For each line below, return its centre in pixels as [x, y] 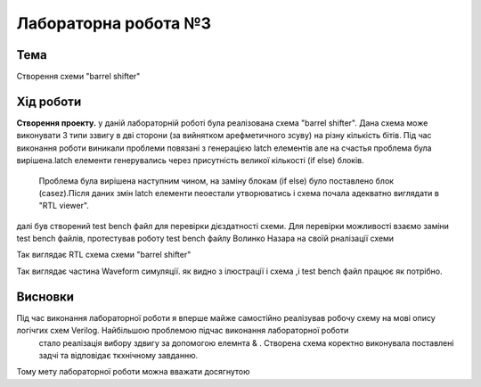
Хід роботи [49, 101]
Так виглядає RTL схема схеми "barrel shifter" [104, 255]
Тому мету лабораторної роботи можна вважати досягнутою [133, 372]
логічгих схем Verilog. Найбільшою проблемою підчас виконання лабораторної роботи [183, 331]
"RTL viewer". [64, 206]
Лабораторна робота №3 [114, 23]
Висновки [45, 296]
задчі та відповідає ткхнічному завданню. [118, 355]
